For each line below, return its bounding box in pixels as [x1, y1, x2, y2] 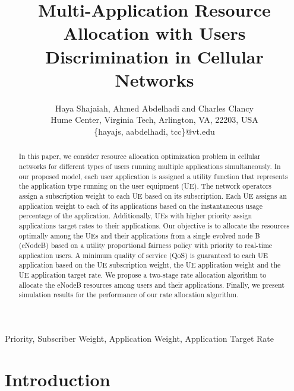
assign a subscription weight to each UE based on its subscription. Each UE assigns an [18, 190, 287, 201]
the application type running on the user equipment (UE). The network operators [18, 181, 272, 191]
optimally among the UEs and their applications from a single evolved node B [18, 230, 260, 240]
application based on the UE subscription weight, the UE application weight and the [18, 260, 281, 270]
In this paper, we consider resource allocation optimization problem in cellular [18, 151, 261, 161]
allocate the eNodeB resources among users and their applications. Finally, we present [18, 279, 284, 290]
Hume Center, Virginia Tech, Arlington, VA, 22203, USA [50, 113, 258, 126]
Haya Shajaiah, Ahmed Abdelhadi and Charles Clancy [55, 101, 254, 114]
